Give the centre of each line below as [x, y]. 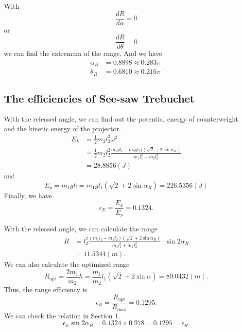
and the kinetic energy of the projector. [62, 128]
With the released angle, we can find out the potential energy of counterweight [121, 119]
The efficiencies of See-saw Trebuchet [99, 98]
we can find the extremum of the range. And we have [83, 53]
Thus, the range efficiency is [46, 289]
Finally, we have [28, 195]
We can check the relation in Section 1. [62, 315]
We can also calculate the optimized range [67, 264]
